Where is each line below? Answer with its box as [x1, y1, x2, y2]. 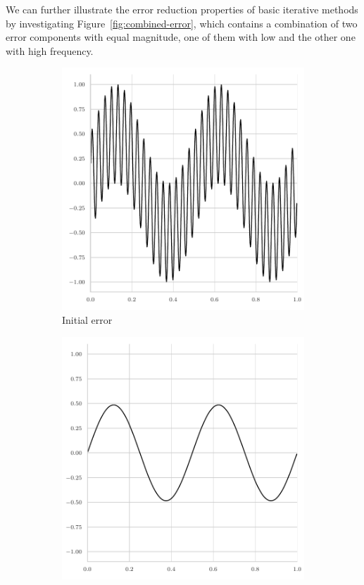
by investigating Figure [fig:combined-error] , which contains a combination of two [6, 15, 358, 30]
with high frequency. [6, 43, 94, 58]
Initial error [62, 312, 113, 327]
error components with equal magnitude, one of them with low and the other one [6, 30, 356, 44]
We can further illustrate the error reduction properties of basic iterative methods [6, 2, 358, 16]
